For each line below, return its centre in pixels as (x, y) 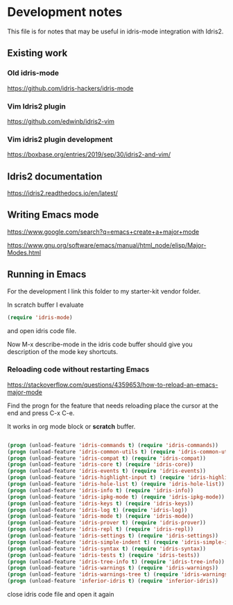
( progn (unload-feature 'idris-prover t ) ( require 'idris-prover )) (107, 523)
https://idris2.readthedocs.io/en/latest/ (62, 193)
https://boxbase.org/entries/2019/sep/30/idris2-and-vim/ (89, 154)
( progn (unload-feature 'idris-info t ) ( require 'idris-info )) (101, 490)
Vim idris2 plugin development (60, 139)
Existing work (37, 53)
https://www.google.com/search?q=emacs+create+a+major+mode (103, 232)
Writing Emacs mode (53, 215)
